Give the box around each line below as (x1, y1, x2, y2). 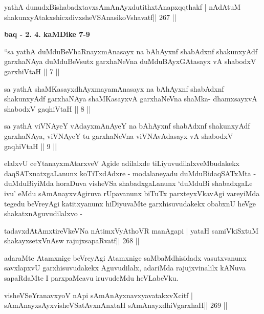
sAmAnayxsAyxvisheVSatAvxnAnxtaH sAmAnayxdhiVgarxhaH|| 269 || (4, 300, 228, 310)
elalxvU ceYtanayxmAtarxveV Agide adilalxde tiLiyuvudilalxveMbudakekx (4, 158, 239, 169)
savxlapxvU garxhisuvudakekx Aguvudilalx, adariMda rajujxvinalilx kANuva (4, 262, 246, 273)
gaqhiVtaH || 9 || (4, 140, 57, 151)
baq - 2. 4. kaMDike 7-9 (4, 29, 90, 39)
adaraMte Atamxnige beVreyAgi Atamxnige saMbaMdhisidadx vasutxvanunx (4, 252, 247, 263)
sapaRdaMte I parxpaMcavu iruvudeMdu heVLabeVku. (4, 273, 179, 283)
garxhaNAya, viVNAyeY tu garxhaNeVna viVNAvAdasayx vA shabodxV (4, 130, 233, 141)
